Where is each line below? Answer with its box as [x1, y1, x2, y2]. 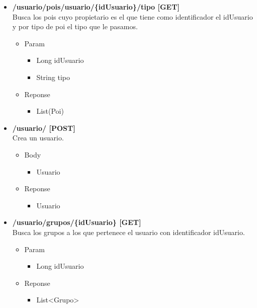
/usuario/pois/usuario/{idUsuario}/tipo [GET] [12, 2, 180, 12]
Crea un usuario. [12, 132, 64, 143]
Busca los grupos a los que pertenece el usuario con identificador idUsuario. [12, 226, 245, 237]
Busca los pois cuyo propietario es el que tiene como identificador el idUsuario [12, 11, 253, 22]
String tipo [36, 71, 70, 82]
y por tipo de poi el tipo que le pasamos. [12, 21, 138, 32]
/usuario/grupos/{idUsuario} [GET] [12, 217, 141, 227]
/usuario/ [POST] [12, 122, 75, 133]
